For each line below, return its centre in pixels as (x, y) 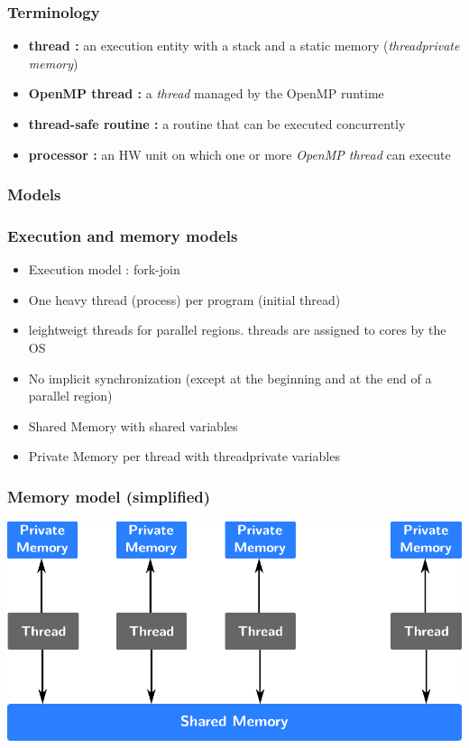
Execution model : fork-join (104, 269)
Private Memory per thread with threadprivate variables (184, 456)
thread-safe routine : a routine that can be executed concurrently (217, 124)
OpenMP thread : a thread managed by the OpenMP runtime (206, 93)
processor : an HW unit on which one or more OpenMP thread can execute (239, 154)
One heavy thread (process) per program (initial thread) (184, 299)
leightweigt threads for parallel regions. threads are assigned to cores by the (237, 330)
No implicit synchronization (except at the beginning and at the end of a (230, 378)
